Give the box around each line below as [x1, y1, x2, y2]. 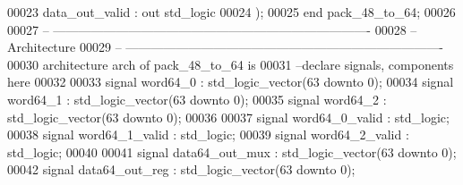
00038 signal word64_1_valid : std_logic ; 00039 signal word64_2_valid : [7, 125, 409, 144]
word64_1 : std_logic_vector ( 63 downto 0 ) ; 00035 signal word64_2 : [7, 89, 387, 108]
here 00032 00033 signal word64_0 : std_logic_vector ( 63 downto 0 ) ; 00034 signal [7, 72, 454, 91]
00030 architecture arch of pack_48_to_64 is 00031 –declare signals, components [7, 55, 454, 73]
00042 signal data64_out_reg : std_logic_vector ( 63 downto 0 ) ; [7, 160, 356, 179]
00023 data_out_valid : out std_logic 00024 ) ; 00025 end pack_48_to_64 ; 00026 [7, 3, 456, 21]
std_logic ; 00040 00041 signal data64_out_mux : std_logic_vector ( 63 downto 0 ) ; [7, 142, 457, 161]
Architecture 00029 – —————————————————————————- [7, 38, 443, 56]
